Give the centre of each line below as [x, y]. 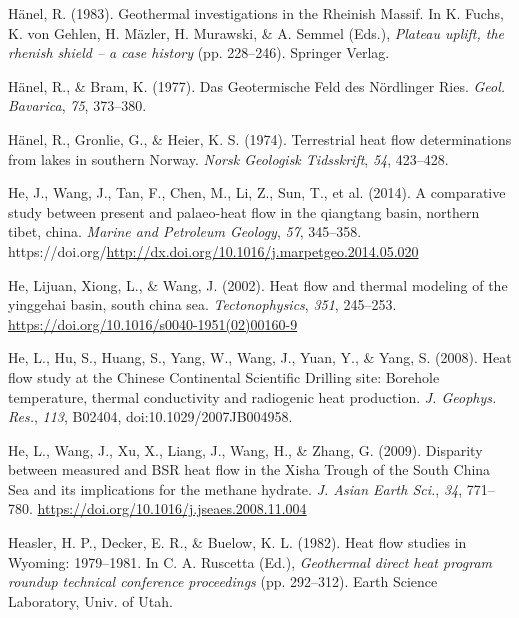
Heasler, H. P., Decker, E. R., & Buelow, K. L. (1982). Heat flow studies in [237, 542]
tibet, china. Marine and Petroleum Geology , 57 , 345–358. [185, 231]
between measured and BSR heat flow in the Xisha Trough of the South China [249, 469]
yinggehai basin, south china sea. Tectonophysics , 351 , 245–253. [202, 304]
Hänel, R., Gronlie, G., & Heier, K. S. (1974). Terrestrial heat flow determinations [260, 138]
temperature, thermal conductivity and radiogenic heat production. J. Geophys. [252, 396]
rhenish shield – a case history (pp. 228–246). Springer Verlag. [199, 52]
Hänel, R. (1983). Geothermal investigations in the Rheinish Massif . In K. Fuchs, [256, 13]
